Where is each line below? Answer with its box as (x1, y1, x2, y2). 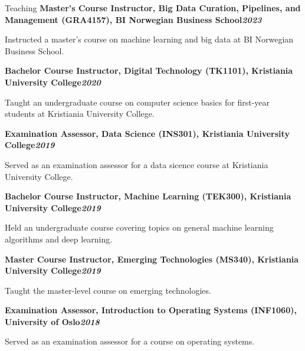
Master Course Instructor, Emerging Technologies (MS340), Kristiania (5, 252, 299, 265)
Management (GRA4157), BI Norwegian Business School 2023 (5, 13, 262, 25)
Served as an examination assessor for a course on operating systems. (5, 335, 255, 347)
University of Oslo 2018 (5, 315, 100, 327)
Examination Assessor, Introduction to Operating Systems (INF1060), (5, 304, 297, 316)
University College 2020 (5, 76, 101, 88)
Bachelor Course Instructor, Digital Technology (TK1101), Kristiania (5, 64, 293, 77)
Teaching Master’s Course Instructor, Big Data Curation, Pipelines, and (5, 2, 301, 14)
